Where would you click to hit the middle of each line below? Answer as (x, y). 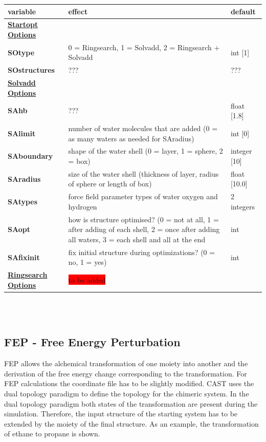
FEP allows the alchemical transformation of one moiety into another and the (126, 363)
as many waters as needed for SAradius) (131, 138)
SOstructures (31, 70)
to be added (87, 279)
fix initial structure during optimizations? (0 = (142, 252)
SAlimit (22, 133)
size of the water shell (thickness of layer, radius (143, 173)
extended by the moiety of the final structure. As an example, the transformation (131, 423)
